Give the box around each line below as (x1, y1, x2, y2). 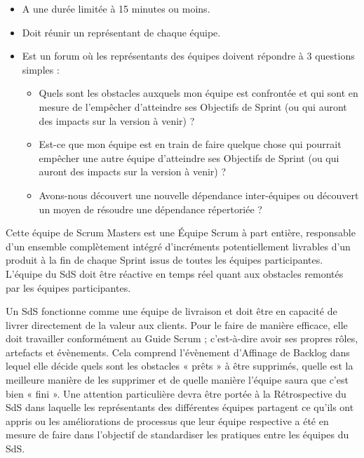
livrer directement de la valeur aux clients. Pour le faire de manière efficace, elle (6, 317, 348, 332)
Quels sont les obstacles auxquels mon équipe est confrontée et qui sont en (39, 86, 358, 100)
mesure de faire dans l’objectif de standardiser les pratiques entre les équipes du (6, 427, 349, 442)
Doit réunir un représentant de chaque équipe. (22, 25, 221, 39)
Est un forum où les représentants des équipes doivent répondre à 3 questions (22, 48, 355, 63)
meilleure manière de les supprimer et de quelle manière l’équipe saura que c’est (6, 372, 349, 387)
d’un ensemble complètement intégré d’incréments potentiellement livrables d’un (6, 238, 351, 253)
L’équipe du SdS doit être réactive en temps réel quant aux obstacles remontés (6, 266, 344, 281)
